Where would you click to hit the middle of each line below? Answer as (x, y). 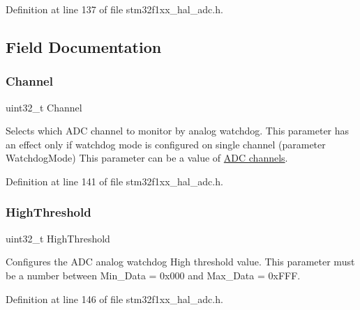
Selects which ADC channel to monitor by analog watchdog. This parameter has (178, 131)
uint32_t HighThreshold (58, 238)
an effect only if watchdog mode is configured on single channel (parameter (166, 144)
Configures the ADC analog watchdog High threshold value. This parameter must (180, 262)
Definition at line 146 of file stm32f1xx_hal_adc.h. (114, 299)
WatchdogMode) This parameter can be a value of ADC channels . (147, 158)
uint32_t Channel (44, 107)
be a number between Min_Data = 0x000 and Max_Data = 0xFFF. (153, 275)
